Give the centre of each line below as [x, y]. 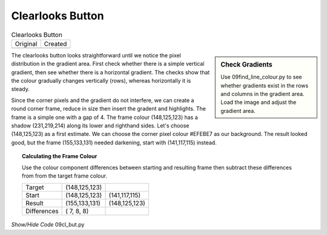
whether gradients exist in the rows [265, 85]
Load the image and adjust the [259, 102]
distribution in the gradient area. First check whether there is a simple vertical [108, 64]
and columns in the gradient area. [263, 94]
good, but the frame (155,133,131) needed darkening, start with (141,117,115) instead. [114, 143]
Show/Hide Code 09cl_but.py [48, 225]
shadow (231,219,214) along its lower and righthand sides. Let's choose [100, 126]
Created [55, 43]
